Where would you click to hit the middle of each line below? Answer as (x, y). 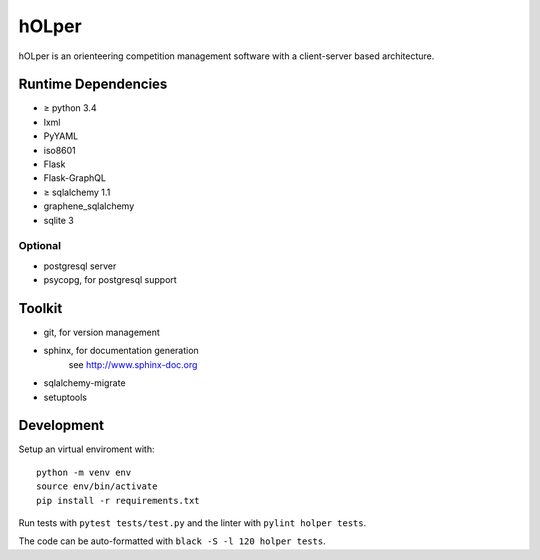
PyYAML (61, 136)
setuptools (65, 397)
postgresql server (80, 266)
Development (61, 425)
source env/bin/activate (97, 486)
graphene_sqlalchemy (89, 206)
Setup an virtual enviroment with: (86, 449)
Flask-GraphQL (75, 178)
